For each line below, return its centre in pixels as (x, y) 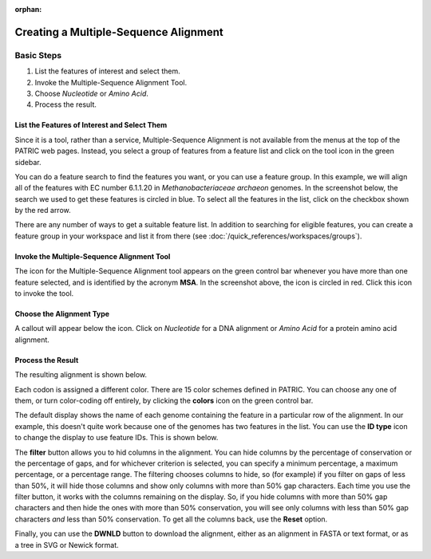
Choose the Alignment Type (62, 314)
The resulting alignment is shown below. (81, 375)
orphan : (28, 9)
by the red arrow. (43, 211)
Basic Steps (38, 55)
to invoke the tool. (44, 293)
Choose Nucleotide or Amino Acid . (92, 93)
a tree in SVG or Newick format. (67, 545)
